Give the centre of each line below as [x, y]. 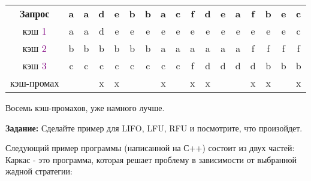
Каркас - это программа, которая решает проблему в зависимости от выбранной [151, 159]
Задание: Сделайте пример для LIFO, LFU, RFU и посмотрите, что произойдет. [154, 128]
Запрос [35, 13]
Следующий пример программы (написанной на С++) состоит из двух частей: [150, 148]
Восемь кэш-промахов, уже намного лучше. [85, 108]
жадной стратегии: [39, 171]
